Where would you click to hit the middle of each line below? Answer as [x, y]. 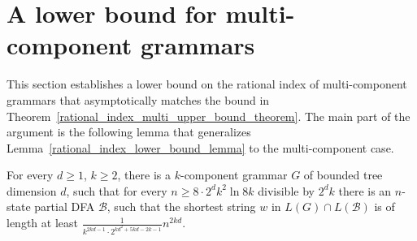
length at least [42, 223]
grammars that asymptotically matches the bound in [138, 99]
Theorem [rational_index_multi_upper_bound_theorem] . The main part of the [208, 116]
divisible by [286, 190]
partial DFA [65, 207]
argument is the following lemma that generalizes [129, 132]
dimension [32, 190]
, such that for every [117, 190]
